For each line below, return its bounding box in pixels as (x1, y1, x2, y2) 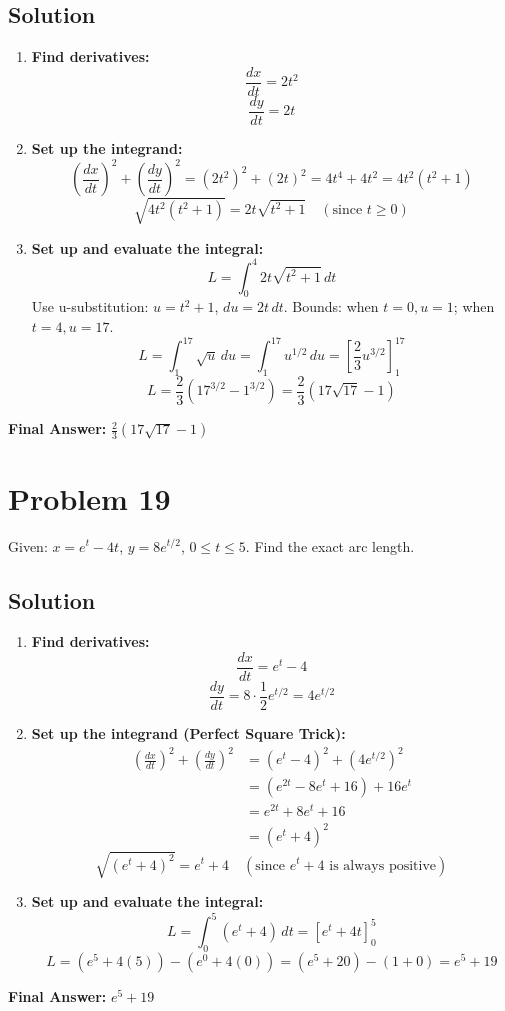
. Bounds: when (283, 296, 379, 317)
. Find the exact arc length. (245, 535, 415, 556)
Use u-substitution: (31, 296, 149, 317)
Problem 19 (8, 477, 171, 518)
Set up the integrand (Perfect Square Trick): (31, 723, 346, 744)
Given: (8, 535, 48, 556)
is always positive (329, 858, 437, 873)
